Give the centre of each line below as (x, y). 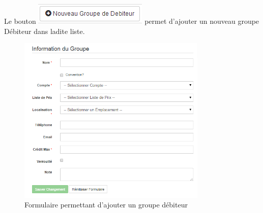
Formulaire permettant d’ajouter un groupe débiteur (106, 205)
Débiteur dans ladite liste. (45, 31)
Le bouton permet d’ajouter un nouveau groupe (132, 21)
